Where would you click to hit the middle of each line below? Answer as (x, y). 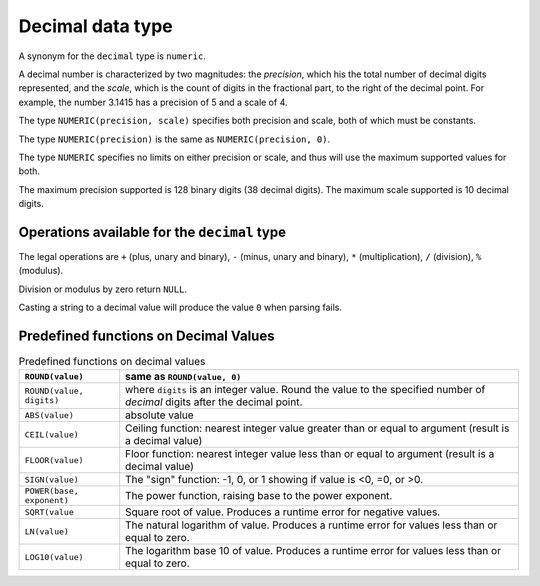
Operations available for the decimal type (152, 231)
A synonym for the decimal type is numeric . (112, 56)
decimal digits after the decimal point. (214, 402)
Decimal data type (96, 26)
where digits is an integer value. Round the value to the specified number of (305, 390)
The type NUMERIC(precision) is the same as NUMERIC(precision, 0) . (174, 139)
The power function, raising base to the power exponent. (259, 496)
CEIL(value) (51, 434)
